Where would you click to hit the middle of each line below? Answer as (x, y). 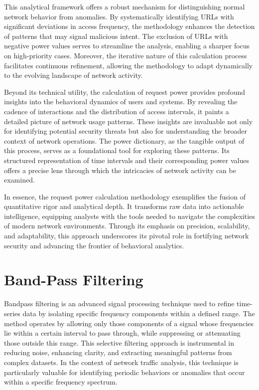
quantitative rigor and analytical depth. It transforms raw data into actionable (124, 206)
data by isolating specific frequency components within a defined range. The (139, 313)
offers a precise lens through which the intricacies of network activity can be (120, 170)
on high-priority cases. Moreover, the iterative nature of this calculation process (126, 55)
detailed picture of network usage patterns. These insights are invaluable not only (129, 121)
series (12, 313)
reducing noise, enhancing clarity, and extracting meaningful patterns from (118, 352)
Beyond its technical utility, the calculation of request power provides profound (125, 92)
